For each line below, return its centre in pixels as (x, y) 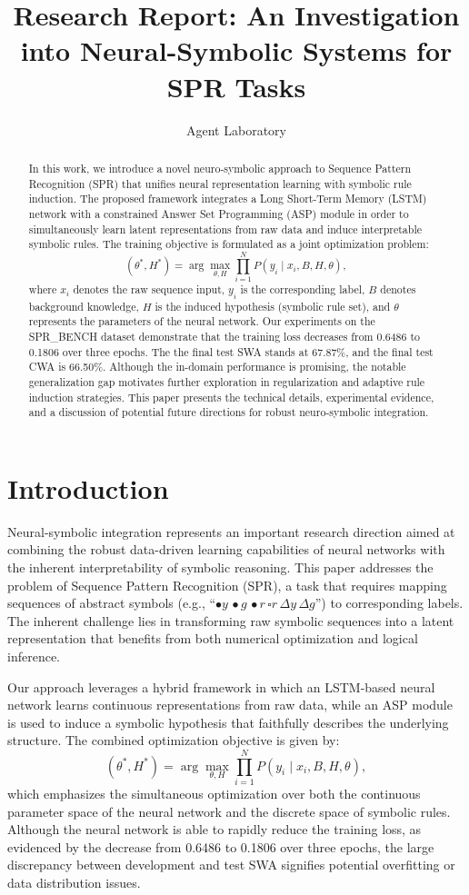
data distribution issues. (74, 882)
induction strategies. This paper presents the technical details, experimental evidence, (231, 397)
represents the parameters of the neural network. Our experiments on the (202, 321)
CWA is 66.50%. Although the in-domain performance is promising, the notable (217, 367)
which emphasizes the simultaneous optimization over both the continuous (214, 793)
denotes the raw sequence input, (149, 289)
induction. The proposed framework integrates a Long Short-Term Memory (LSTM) (228, 199)
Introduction (88, 487)
